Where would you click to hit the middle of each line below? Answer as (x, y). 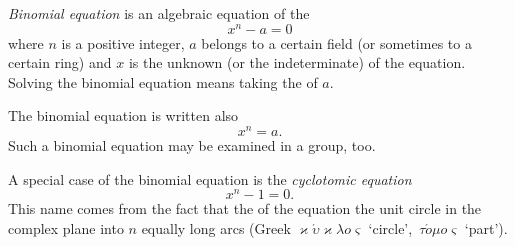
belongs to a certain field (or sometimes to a (336, 42)
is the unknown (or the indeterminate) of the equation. (297, 62)
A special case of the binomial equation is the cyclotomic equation (210, 178)
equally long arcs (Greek (216, 227)
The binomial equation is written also (123, 115)
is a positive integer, (123, 42)
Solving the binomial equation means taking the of (163, 81)
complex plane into (66, 227)
